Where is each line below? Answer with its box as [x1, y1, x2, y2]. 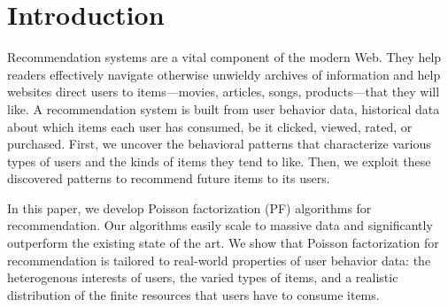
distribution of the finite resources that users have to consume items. [7, 285, 380, 303]
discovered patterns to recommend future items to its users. [7, 169, 330, 188]
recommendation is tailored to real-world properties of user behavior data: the [7, 250, 431, 269]
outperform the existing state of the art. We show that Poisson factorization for [7, 234, 439, 252]
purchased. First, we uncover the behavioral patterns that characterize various [7, 134, 431, 153]
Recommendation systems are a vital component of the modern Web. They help [7, 48, 442, 66]
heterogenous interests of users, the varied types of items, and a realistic [7, 268, 398, 287]
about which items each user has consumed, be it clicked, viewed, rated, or [7, 117, 413, 135]
